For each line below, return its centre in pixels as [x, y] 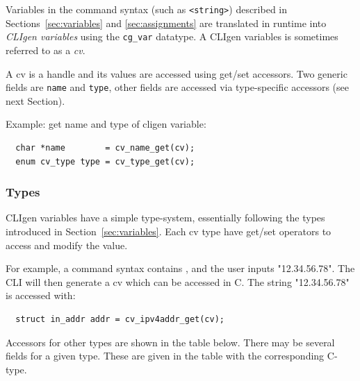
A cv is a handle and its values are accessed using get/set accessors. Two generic [177, 73]
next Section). [35, 100]
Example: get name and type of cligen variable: [106, 124]
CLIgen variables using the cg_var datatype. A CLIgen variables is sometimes [172, 36]
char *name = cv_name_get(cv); [105, 147]
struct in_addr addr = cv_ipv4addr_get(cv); [120, 319]
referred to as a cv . [46, 50]
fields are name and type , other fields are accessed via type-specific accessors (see [177, 87]
